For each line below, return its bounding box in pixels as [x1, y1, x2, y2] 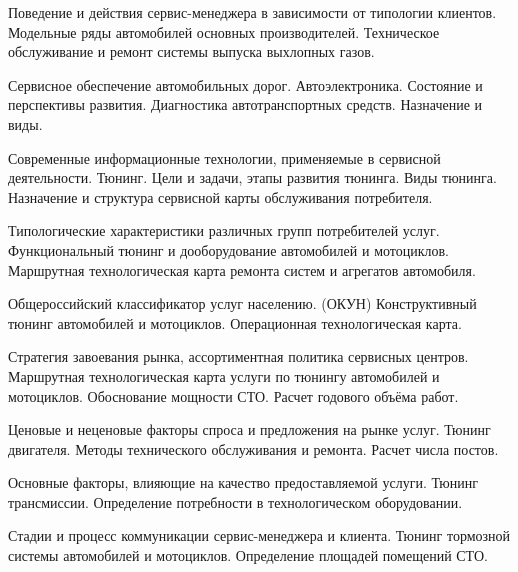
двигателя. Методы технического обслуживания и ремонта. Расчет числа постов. [8, 438, 499, 459]
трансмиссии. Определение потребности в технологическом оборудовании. [8, 491, 463, 512]
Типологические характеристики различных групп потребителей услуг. [8, 220, 440, 241]
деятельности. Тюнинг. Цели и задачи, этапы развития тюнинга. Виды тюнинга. [8, 167, 497, 188]
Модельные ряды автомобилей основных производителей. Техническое [8, 21, 440, 42]
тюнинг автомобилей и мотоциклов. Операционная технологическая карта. [8, 312, 462, 333]
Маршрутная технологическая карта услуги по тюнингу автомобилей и [8, 365, 440, 386]
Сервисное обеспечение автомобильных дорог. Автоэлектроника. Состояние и [8, 74, 483, 95]
